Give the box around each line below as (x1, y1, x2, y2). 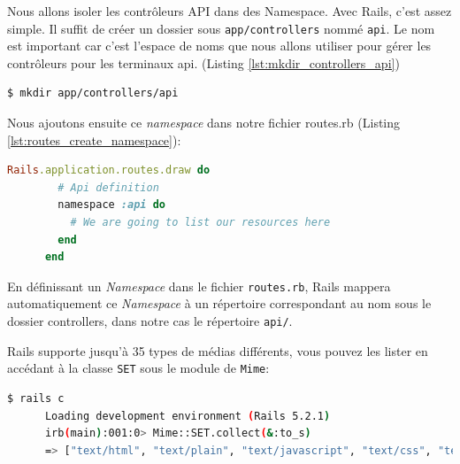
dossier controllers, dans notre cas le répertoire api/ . (7, 312, 293, 330)
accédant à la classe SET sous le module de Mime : (7, 359, 270, 377)
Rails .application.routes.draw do (7, 164, 211, 177)
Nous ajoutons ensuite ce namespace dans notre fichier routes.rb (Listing (7, 113, 401, 132)
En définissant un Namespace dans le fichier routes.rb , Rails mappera (7, 276, 391, 295)
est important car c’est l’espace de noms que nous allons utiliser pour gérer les (7, 36, 432, 55)
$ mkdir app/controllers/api (7, 87, 179, 100)
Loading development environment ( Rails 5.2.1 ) (44, 409, 331, 422)
